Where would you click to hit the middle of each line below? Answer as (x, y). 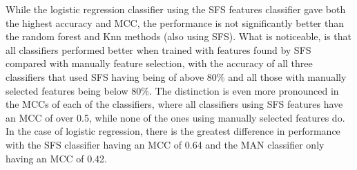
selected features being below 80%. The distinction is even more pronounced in (172, 90)
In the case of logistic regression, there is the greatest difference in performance (173, 131)
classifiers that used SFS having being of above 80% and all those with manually (176, 76)
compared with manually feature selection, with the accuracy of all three (159, 63)
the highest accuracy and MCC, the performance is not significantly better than (175, 22)
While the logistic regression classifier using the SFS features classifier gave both (176, 9)
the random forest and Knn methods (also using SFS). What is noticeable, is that (178, 36)
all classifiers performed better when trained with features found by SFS (158, 49)
